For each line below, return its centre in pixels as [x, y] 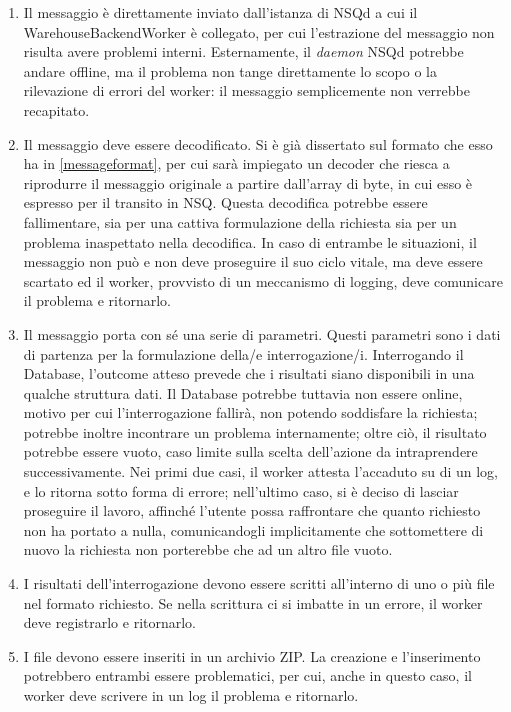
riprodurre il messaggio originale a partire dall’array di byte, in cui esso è [248, 182]
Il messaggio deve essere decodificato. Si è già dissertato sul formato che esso [258, 143]
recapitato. [56, 109]
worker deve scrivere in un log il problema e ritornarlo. [191, 695]
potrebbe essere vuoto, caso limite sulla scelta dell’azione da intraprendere [250, 451]
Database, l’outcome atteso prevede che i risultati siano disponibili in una [249, 373]
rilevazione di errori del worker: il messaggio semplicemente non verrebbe [246, 90]
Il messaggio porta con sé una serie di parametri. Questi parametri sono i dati [262, 333]
